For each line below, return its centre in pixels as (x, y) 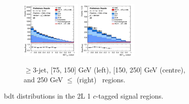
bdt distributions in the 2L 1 (47, 96)
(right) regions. (101, 79)
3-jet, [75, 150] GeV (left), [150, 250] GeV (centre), (109, 70)
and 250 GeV (43, 79)
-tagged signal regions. (130, 96)
